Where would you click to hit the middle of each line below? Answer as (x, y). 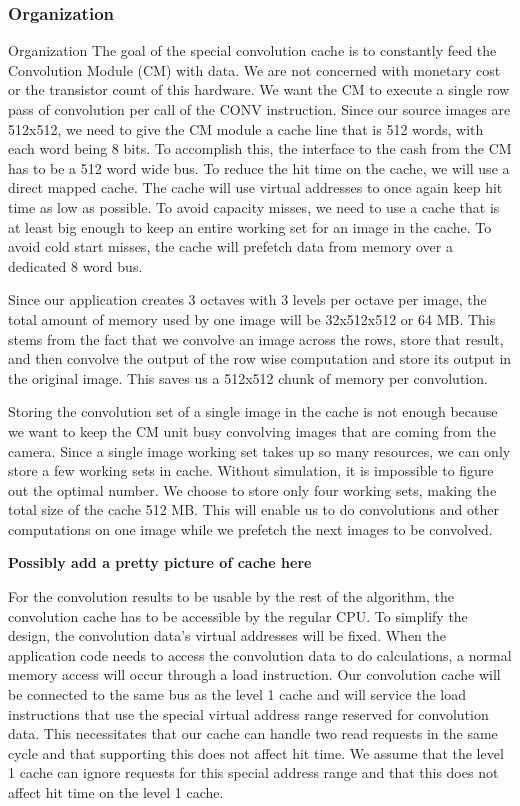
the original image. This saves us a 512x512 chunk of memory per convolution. (248, 377)
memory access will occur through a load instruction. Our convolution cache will (254, 674)
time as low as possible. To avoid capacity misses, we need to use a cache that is (254, 206)
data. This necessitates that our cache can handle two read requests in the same (253, 733)
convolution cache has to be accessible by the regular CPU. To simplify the (238, 615)
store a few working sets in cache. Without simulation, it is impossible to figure (251, 470)
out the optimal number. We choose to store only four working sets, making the (252, 489)
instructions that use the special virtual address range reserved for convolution (248, 713)
